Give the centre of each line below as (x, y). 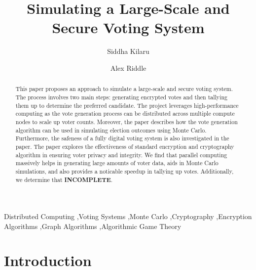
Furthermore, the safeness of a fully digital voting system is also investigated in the (122, 138)
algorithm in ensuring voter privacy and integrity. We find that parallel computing (121, 155)
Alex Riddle (128, 67)
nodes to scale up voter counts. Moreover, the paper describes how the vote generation (127, 121)
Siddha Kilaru (128, 51)
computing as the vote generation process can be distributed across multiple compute (125, 113)
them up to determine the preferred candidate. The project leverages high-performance (127, 105)
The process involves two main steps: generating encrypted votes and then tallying (121, 97)
